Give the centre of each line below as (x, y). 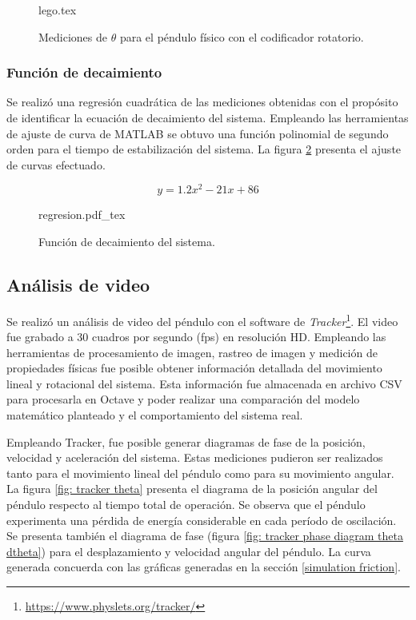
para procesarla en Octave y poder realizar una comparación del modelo (183, 399)
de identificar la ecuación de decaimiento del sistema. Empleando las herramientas (208, 117)
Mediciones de (73, 36)
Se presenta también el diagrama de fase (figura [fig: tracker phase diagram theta (205, 536)
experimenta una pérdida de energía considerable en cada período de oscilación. (202, 520)
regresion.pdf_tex (82, 215)
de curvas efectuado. (56, 164)
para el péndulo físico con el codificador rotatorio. (242, 36)
